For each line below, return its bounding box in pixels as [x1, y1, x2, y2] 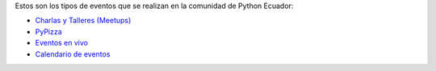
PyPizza [35, 26, 62, 36]
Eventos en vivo [35, 38, 89, 48]
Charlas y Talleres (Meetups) [35, 16, 132, 26]
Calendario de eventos [35, 49, 111, 59]
